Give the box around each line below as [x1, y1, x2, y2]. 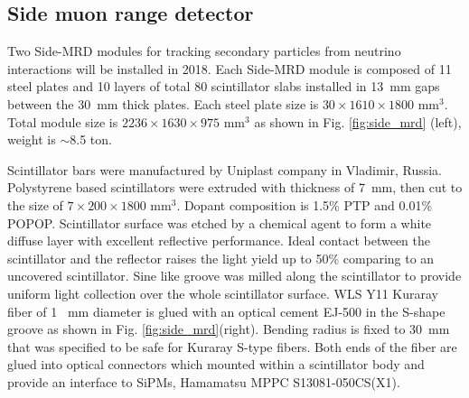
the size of [7, 195, 63, 214]
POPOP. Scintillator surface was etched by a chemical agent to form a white [7, 213, 432, 232]
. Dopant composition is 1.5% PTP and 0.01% [176, 195, 433, 214]
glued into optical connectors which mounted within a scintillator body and [7, 355, 425, 374]
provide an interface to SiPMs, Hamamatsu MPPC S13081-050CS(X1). [7, 372, 400, 391]
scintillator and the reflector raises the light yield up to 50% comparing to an [7, 248, 435, 267]
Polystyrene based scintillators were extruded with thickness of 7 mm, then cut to [7, 178, 463, 197]
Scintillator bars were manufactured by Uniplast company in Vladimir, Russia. [7, 160, 443, 179]
